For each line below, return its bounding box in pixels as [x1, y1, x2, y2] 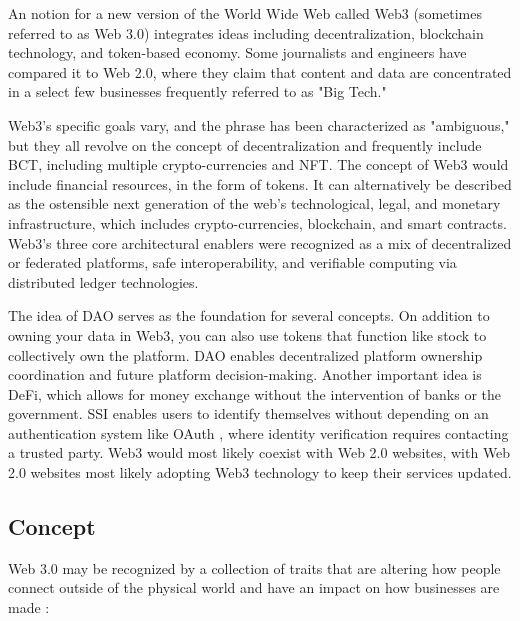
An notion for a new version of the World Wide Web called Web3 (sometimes [8, 3, 483, 23]
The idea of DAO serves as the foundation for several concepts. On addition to [8, 305, 490, 326]
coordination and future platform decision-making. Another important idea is [8, 364, 482, 385]
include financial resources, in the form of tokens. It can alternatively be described [8, 173, 512, 194]
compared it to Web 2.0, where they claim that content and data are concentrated [8, 61, 512, 82]
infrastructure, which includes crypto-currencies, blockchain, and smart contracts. [8, 212, 507, 233]
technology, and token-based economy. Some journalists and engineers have [8, 42, 467, 63]
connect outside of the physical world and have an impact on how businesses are [8, 577, 500, 598]
